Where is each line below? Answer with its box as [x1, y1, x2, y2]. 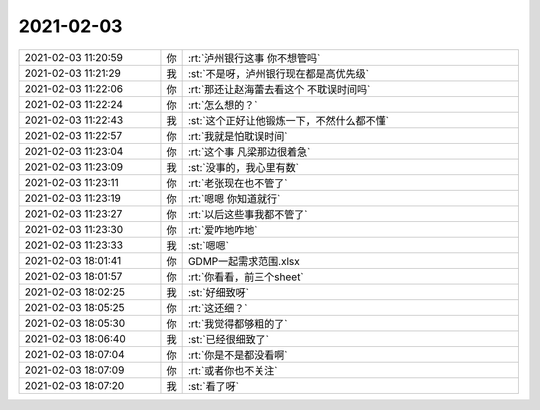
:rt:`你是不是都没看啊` [187, 348, 288, 362]
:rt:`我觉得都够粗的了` [187, 316, 288, 330]
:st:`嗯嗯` [187, 238, 230, 252]
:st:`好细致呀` [187, 285, 250, 299]
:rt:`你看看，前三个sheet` [187, 270, 304, 284]
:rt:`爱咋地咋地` [187, 223, 258, 237]
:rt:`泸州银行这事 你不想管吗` [187, 51, 321, 65]
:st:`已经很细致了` [187, 332, 270, 346]
